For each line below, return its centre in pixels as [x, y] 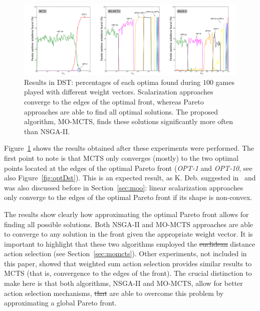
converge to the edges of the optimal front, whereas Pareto [114, 101]
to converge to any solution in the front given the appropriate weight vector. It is [128, 234]
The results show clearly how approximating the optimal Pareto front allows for [126, 214]
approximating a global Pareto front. [60, 303]
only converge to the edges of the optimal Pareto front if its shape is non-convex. [128, 197]
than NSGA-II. [47, 131]
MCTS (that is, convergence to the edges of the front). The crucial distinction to [128, 273]
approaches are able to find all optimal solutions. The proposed [121, 111]
